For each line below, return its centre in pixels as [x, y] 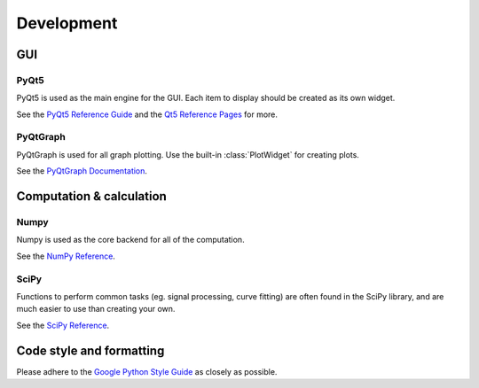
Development [67, 23]
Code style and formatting [90, 350]
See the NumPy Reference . [66, 256]
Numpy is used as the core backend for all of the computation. [130, 240]
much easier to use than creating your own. [96, 309]
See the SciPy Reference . [63, 325]
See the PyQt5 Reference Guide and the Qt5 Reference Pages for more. [147, 114]
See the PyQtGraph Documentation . [82, 171]
